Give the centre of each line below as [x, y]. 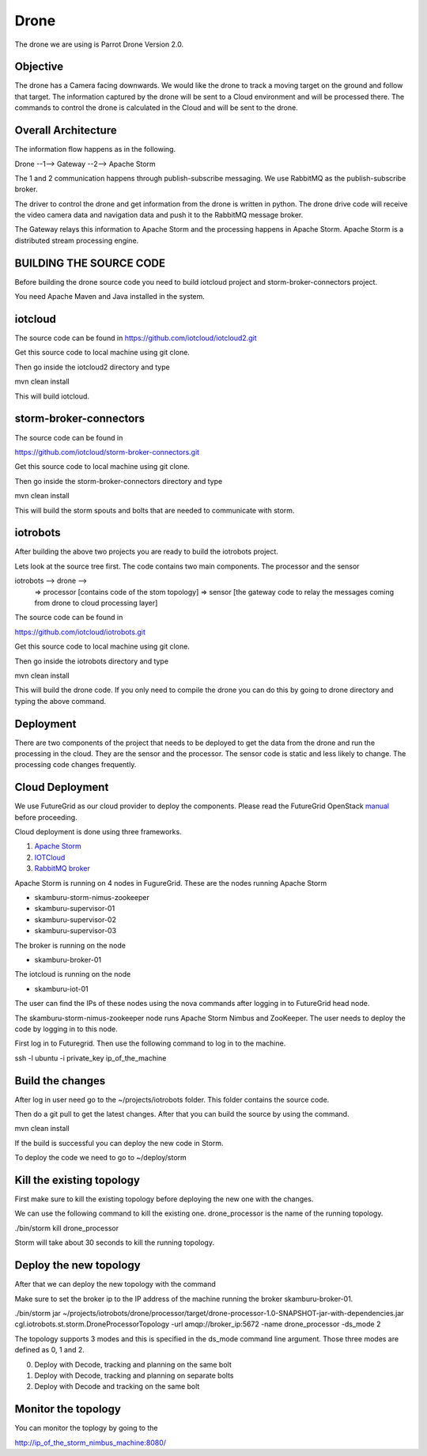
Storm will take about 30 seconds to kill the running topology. [115, 1242]
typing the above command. [60, 701]
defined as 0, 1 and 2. [49, 1350]
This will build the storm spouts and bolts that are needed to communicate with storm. [155, 510]
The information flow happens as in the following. [95, 149]
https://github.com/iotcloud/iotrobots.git [80, 632]
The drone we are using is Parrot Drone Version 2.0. [99, 44]
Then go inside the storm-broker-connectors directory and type [119, 481]
